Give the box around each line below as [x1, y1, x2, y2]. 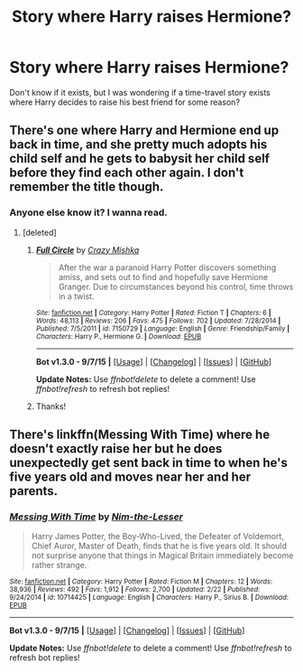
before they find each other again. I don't [9, 165, 244, 181]
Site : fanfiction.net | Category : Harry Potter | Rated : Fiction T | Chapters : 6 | [35, 308, 272, 317]
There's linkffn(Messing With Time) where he [9, 427, 271, 443]
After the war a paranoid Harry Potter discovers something [58, 262, 277, 273]
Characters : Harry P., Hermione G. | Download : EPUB [35, 331, 202, 341]
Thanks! [35, 400, 67, 412]
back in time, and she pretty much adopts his [9, 137, 268, 153]
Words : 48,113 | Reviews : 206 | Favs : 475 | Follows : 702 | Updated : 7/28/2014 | [35, 316, 281, 325]
